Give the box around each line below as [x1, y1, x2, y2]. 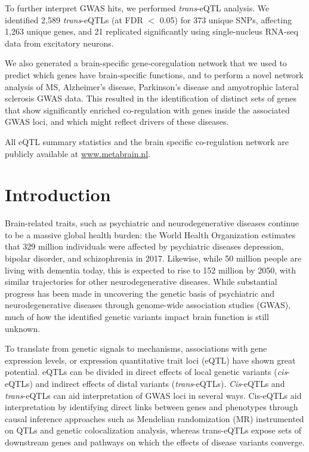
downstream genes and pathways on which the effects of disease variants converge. [5, 435, 305, 448]
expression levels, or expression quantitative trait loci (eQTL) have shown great [5, 353, 296, 366]
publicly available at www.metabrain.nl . [5, 147, 150, 159]
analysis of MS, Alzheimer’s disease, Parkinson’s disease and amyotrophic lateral [5, 80, 299, 93]
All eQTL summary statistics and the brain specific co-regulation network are [5, 135, 289, 147]
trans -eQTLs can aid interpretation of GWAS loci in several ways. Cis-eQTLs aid [5, 389, 302, 401]
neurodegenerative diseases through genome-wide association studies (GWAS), [5, 299, 291, 311]
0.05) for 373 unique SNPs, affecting [159, 13, 292, 26]
